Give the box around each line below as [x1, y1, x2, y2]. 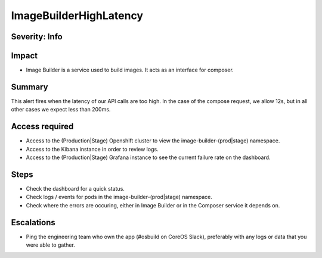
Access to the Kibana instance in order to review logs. [26, 145, 159, 153]
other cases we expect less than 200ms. [11, 106, 111, 113]
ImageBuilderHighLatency [11, 9, 143, 22]
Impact [11, 51, 38, 61]
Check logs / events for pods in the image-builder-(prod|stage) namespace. [26, 194, 213, 201]
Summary [11, 82, 48, 92]
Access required [11, 122, 74, 132]
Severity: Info [11, 32, 63, 42]
